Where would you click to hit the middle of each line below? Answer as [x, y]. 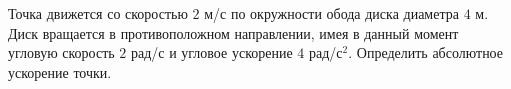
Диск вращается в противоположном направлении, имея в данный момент [233, 32]
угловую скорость [61, 52]
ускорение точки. [60, 71]
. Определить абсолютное [426, 52]
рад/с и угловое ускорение [211, 52]
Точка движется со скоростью [98, 13]
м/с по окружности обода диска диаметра [331, 13]
